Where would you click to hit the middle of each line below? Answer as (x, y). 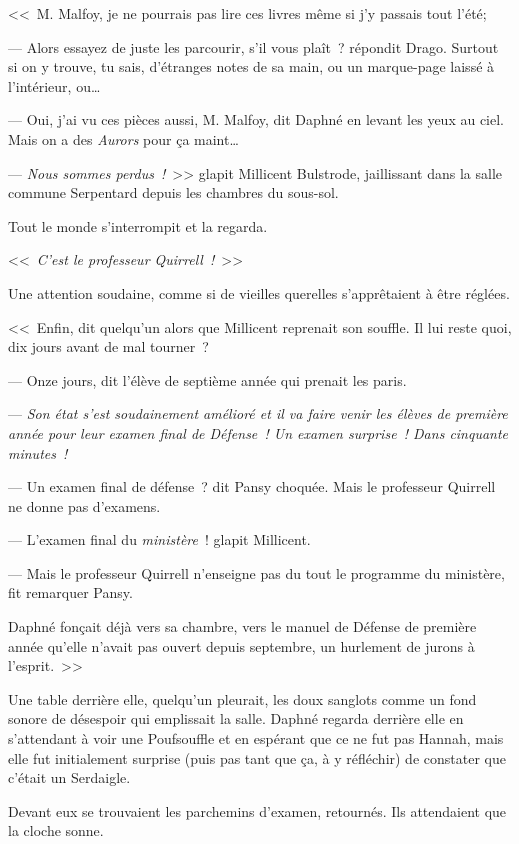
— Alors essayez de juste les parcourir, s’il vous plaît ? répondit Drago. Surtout (253, 46)
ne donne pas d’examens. (84, 505)
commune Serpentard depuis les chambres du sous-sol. (173, 192)
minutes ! (38, 452)
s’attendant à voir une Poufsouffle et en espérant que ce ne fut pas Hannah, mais (256, 738)
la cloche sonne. (56, 830)
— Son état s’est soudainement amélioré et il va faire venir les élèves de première (258, 413)
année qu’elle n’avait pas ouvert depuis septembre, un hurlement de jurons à (241, 645)
